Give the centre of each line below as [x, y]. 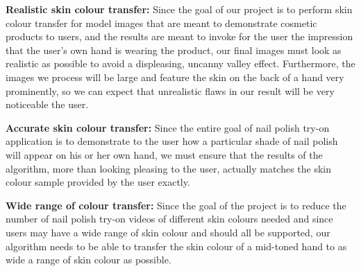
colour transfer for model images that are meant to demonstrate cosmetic [161, 23]
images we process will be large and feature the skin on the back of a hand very [175, 77]
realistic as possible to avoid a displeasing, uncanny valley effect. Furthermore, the [180, 63]
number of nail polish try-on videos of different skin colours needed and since [169, 219]
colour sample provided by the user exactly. [98, 182]
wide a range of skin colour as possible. [89, 260]
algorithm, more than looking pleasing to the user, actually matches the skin [169, 168]
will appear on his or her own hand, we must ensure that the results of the [164, 154]
